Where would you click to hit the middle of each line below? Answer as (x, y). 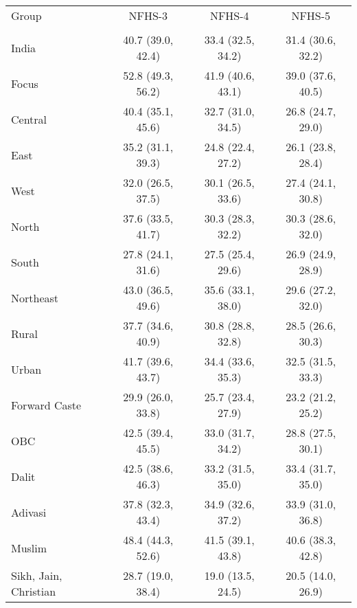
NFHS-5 (311, 15)
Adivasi (29, 512)
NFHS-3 (148, 15)
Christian (34, 591)
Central (29, 119)
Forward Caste (46, 405)
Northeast (35, 297)
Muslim (29, 548)
